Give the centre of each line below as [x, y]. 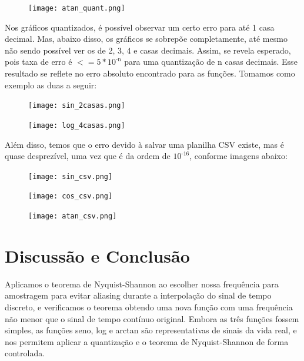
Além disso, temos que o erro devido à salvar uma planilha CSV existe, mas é [144, 144]
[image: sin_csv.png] [71, 176]
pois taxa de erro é [39, 62]
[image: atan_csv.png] [73, 216]
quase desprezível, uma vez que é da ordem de [88, 156]
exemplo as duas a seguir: [51, 85]
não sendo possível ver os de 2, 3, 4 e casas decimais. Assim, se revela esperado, [148, 50]
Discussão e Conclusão [97, 255]
